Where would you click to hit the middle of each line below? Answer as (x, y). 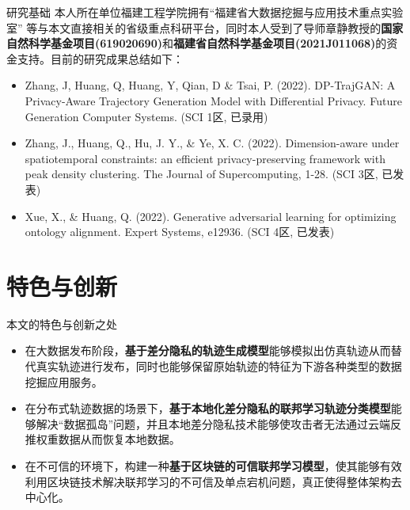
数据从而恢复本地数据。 (119, 439)
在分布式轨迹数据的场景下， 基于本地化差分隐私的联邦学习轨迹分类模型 (208, 408)
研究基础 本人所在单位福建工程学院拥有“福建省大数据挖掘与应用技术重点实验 (205, 12)
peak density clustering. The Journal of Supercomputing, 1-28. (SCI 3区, (201, 174)
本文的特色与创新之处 (62, 324)
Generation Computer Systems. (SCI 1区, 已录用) (146, 116)
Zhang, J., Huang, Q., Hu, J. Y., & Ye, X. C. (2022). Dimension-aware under (212, 143)
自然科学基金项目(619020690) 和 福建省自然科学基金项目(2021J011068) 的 (197, 43)
